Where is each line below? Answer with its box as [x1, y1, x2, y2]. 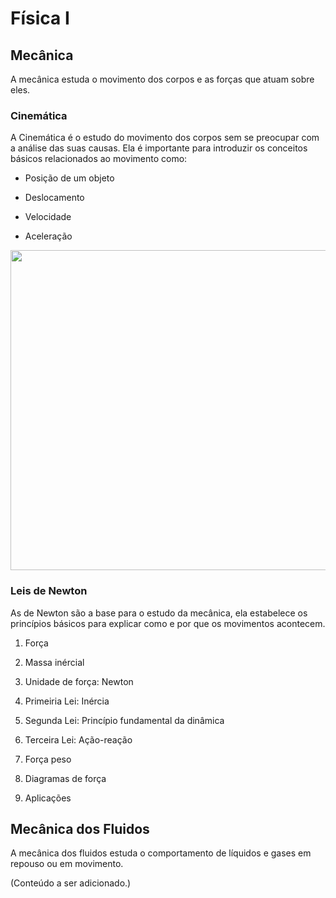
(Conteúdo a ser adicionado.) [10, 877, 132, 889]
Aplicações [24, 792, 72, 804]
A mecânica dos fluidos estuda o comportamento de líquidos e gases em [10, 847, 312, 859]
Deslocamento [24, 192, 85, 204]
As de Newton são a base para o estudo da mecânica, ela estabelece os [10, 607, 308, 619]
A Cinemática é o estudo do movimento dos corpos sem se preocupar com [10, 132, 320, 144]
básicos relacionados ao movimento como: [10, 153, 188, 165]
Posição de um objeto [24, 172, 115, 184]
